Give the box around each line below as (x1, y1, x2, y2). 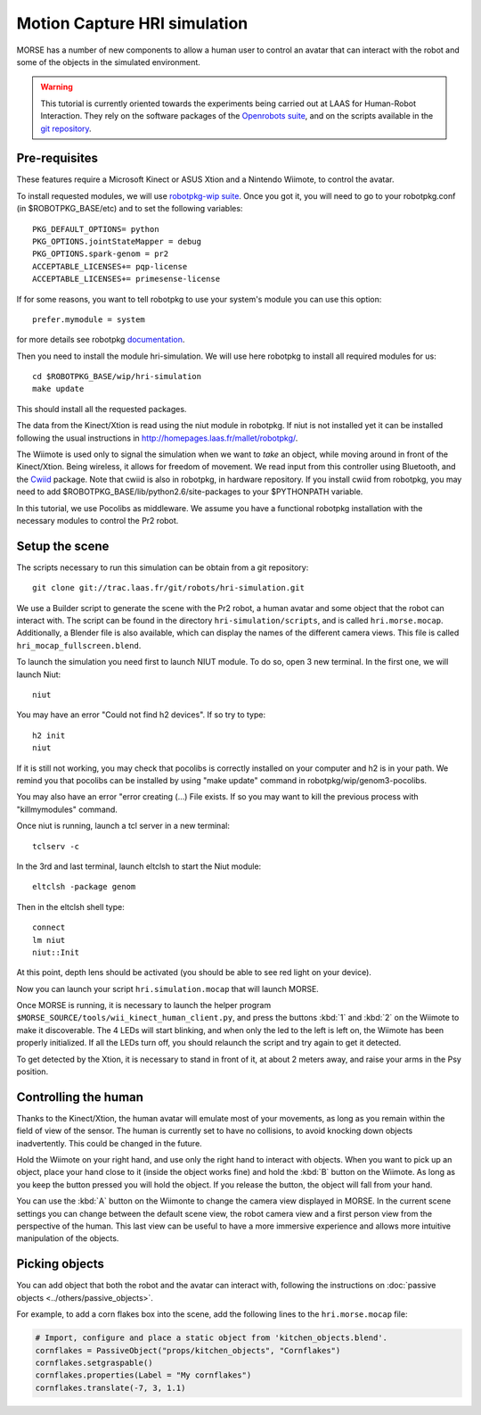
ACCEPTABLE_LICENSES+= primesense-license (32, 274, 221, 285)
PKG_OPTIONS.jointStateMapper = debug (32, 236, 202, 246)
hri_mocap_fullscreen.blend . (16, 640, 142, 650)
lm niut (32, 935, 66, 945)
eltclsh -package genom (32, 881, 136, 892)
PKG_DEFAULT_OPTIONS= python (32, 224, 159, 234)
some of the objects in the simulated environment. (16, 56, 200, 67)
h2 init (32, 730, 66, 741)
